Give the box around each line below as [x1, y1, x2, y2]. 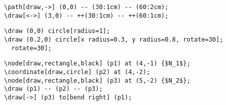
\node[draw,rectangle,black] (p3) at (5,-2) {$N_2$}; [4, 77, 191, 84]
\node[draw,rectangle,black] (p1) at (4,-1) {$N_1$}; [4, 60, 191, 67]
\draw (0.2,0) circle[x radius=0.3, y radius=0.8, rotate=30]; [4, 36, 223, 43]
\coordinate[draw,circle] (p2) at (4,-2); [4, 68, 150, 76]
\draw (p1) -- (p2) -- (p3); [4, 85, 103, 93]
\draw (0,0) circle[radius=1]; [4, 27, 110, 35]
